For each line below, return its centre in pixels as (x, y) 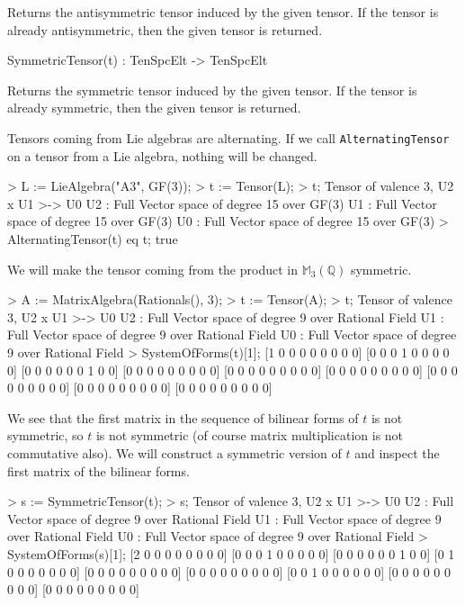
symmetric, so (45, 435)
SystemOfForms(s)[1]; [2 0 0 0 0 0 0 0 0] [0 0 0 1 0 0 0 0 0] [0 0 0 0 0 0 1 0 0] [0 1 (231, 553)
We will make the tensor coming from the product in (152, 269)
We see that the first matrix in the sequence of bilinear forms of (183, 417)
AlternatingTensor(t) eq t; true (93, 239)
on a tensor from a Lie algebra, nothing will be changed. (162, 155)
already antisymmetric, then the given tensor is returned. (165, 29)
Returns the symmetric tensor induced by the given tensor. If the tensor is (212, 90)
